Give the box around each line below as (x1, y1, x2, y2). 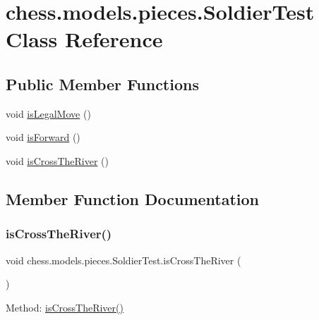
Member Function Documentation (6, 187, 260, 209)
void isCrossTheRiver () (6, 153, 109, 168)
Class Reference (6, 25, 163, 54)
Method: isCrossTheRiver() (6, 300, 124, 314)
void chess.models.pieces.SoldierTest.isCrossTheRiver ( (6, 252, 241, 267)
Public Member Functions (6, 73, 199, 94)
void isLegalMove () (6, 106, 91, 121)
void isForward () (6, 130, 80, 144)
